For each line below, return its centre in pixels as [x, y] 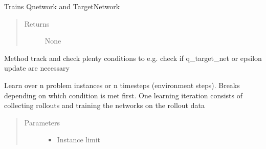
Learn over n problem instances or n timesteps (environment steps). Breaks [122, 85]
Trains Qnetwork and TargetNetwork [62, 6]
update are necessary [37, 68]
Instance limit [79, 140]
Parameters [42, 122]
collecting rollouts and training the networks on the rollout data [104, 105]
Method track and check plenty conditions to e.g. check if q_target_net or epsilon [133, 58]
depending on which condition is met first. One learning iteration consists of [124, 95]
